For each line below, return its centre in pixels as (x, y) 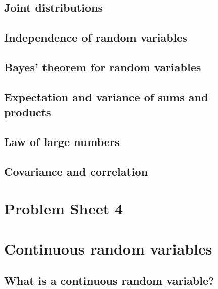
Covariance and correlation (76, 171)
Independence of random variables (96, 37)
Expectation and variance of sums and (106, 97)
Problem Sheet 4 (64, 209)
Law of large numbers (62, 141)
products (28, 112)
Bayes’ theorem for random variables (103, 67)
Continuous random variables (108, 248)
